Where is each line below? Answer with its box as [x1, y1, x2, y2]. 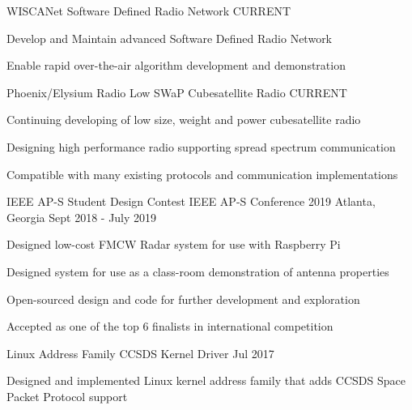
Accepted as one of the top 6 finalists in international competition [6, 318, 333, 335]
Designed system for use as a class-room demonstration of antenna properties [6, 263, 389, 280]
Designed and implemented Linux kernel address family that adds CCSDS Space [6, 372, 406, 389]
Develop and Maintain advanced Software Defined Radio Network [6, 29, 333, 46]
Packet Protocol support [6, 387, 128, 404]
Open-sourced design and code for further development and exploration [6, 290, 360, 307]
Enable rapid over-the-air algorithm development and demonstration [6, 57, 346, 74]
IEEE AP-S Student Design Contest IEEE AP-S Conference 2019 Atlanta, [6, 193, 376, 210]
